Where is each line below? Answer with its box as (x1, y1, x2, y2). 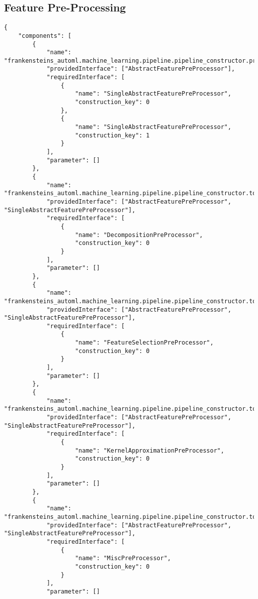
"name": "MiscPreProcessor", (75, 555, 171, 562)
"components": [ (18, 32, 72, 39)
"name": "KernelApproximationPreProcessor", (75, 447, 224, 454)
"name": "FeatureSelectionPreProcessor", (75, 339, 214, 347)
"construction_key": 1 (75, 131, 150, 139)
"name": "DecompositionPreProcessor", (75, 231, 203, 239)
